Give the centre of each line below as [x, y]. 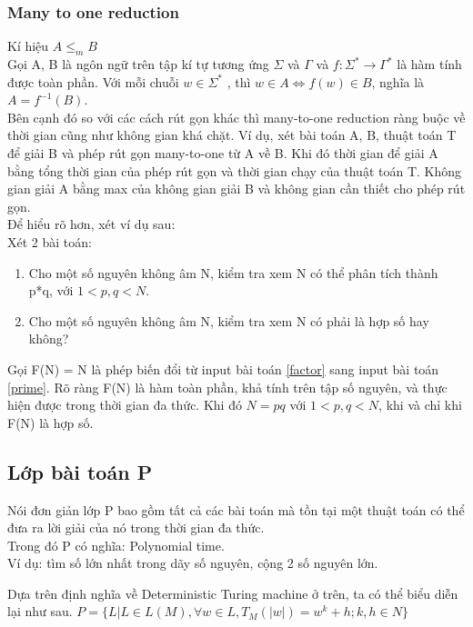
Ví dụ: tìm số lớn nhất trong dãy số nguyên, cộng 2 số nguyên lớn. [193, 563]
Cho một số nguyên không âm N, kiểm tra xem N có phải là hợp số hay [229, 320]
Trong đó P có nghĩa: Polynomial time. [116, 545]
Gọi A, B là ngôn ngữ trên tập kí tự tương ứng [138, 64]
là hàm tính [429, 64]
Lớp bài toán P [80, 471]
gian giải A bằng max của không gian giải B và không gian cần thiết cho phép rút [236, 189]
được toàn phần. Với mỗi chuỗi [93, 81]
